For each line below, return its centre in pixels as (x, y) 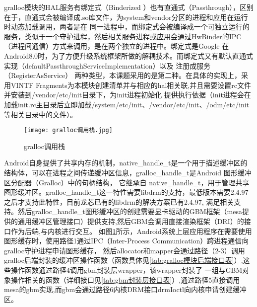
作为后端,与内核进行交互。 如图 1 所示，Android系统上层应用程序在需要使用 (131, 231)
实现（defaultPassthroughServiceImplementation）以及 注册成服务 (107, 65)
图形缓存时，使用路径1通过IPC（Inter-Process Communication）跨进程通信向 (127, 241)
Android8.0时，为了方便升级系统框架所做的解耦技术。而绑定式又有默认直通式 (129, 55)
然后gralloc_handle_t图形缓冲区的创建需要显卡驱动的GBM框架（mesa (130, 211)
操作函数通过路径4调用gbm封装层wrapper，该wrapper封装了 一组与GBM (127, 269)
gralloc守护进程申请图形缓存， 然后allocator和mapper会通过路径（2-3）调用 (125, 250)
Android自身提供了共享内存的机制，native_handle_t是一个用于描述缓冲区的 (126, 163)
